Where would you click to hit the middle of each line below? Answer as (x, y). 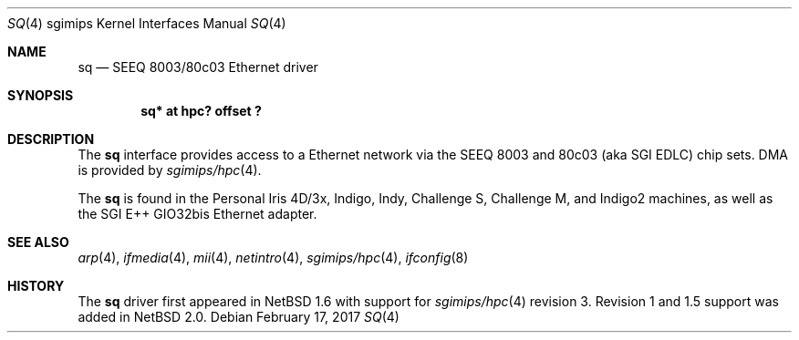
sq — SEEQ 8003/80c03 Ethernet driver (198, 67)
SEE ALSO (38, 242)
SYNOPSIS (41, 95)
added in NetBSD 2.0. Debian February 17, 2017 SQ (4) (239, 317)
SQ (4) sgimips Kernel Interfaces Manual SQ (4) (147, 23)
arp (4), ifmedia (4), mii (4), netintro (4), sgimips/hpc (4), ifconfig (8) (273, 258)
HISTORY (36, 286)
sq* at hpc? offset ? (201, 111)
